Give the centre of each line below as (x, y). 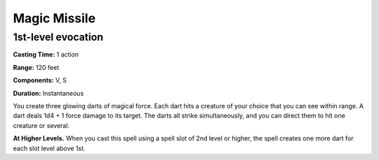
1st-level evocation (58, 37)
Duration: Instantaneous (48, 93)
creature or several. (41, 125)
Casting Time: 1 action (46, 54)
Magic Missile (54, 18)
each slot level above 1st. (49, 148)
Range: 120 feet (36, 67)
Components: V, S (40, 80)
